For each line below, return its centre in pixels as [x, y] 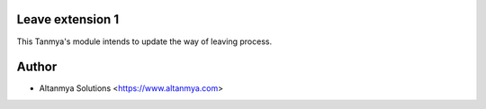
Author [37, 67]
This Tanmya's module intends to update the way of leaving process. [144, 41]
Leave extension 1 [68, 19]
